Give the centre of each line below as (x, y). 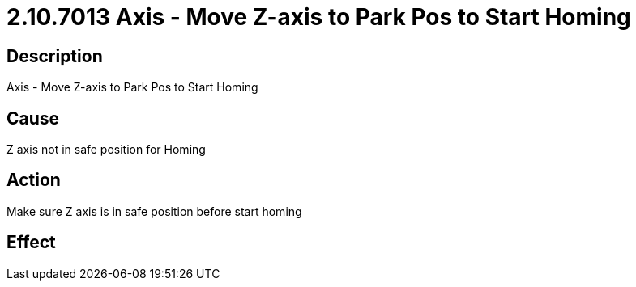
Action (34, 180)
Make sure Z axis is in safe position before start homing (154, 211)
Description (55, 56)
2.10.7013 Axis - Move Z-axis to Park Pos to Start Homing (319, 17)
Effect (31, 243)
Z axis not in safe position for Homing (106, 150)
